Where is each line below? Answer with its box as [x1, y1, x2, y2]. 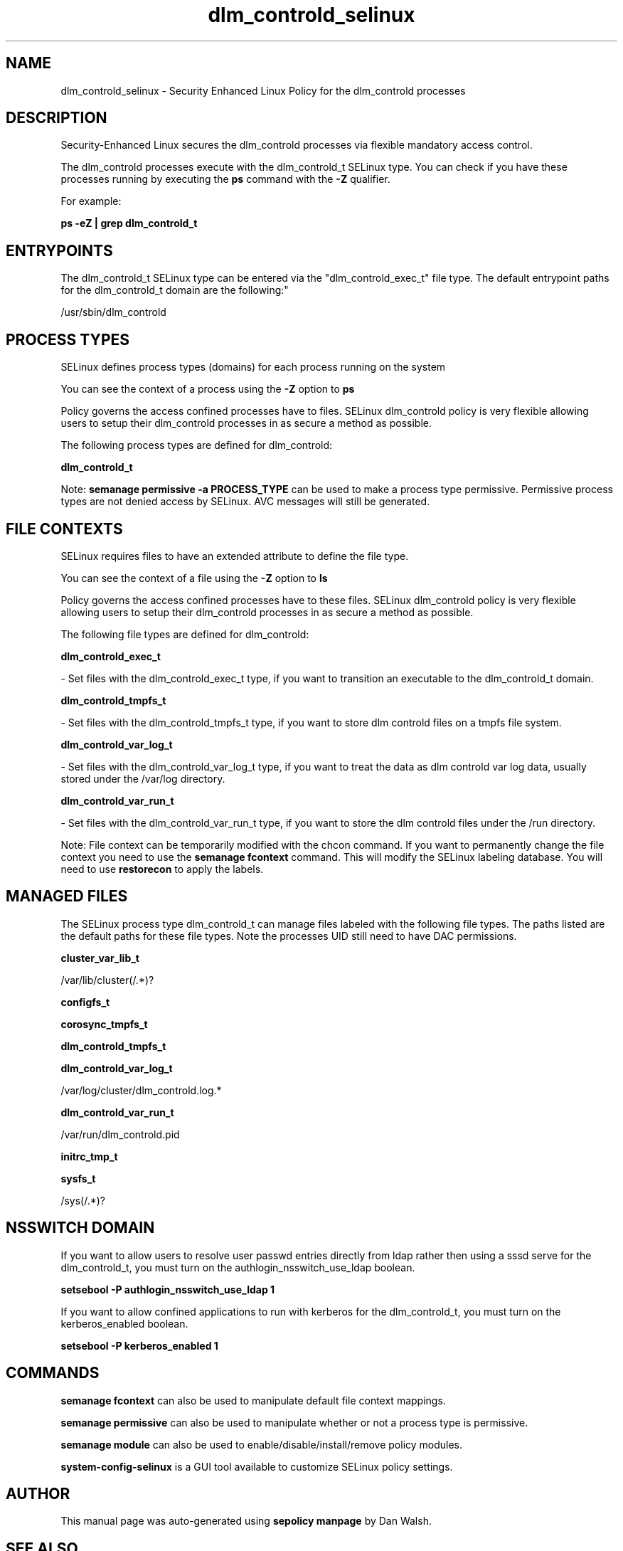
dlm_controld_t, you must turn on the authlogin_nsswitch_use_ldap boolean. [60, 1261, 415, 1274]
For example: [60, 195, 122, 208]
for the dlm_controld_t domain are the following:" [60, 284, 289, 297]
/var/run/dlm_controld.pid [60, 1128, 180, 1140]
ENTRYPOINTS [6, 241, 113, 260]
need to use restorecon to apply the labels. [60, 862, 264, 875]
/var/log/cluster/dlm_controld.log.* [60, 1084, 222, 1096]
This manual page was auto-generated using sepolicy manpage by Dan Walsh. [60, 1515, 432, 1528]
